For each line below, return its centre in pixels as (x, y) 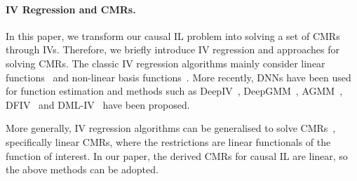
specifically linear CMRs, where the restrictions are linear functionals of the (168, 141)
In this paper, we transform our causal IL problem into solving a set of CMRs (173, 35)
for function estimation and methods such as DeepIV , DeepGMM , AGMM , (174, 91)
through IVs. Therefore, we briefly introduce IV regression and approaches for (173, 49)
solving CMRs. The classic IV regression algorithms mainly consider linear (166, 63)
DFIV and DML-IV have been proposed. (98, 104)
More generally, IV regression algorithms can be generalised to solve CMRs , (171, 128)
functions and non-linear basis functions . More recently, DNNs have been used (178, 77)
